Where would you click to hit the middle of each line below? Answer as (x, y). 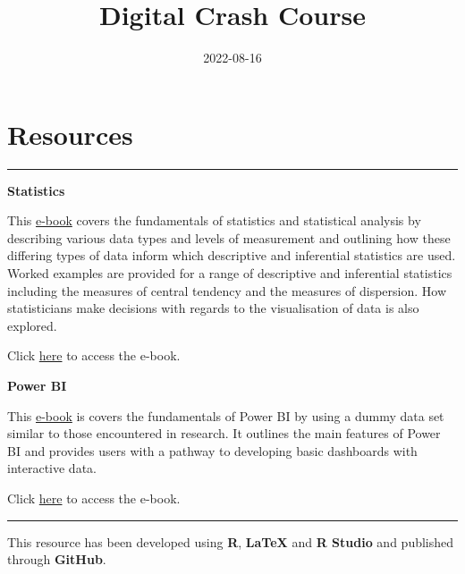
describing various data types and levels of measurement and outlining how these (229, 237)
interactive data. (52, 468)
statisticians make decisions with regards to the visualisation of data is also (213, 308)
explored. (32, 325)
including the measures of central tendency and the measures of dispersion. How (227, 290)
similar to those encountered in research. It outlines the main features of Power (224, 433)
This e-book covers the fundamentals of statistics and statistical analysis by (214, 220)
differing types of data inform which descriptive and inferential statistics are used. (232, 255)
